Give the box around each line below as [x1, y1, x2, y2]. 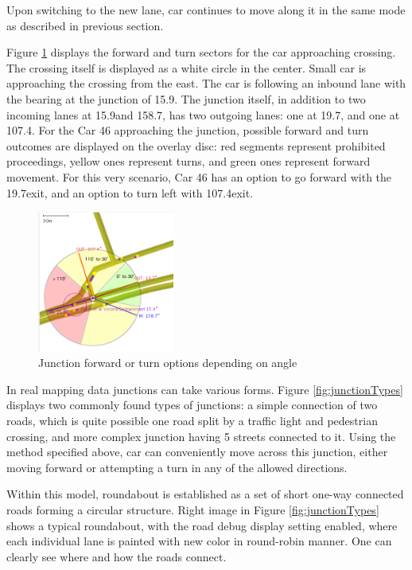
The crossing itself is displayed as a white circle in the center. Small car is [6, 59, 367, 76]
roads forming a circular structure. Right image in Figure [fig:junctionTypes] [6, 501, 379, 517]
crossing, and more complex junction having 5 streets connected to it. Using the [6, 427, 396, 444]
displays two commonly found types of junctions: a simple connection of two [6, 396, 378, 413]
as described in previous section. [6, 17, 164, 33]
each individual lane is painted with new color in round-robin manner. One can [6, 533, 392, 549]
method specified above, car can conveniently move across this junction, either [6, 443, 388, 460]
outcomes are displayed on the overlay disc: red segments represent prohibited [6, 137, 386, 154]
